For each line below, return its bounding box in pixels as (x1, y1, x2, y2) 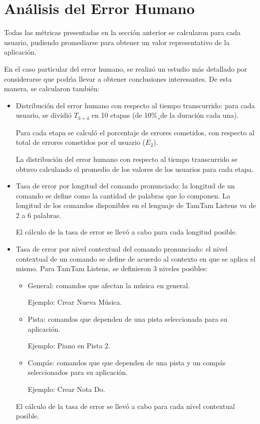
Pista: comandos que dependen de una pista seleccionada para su (28, 314, 227, 324)
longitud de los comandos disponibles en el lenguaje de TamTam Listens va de (16, 200, 256, 210)
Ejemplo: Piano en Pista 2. (28, 340, 110, 351)
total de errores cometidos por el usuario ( (16, 137, 146, 147)
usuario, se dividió (16, 110, 72, 120)
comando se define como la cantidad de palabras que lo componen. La (16, 190, 230, 200)
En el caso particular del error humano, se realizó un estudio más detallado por (4, 63, 247, 74)
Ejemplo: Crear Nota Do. (28, 384, 105, 394)
